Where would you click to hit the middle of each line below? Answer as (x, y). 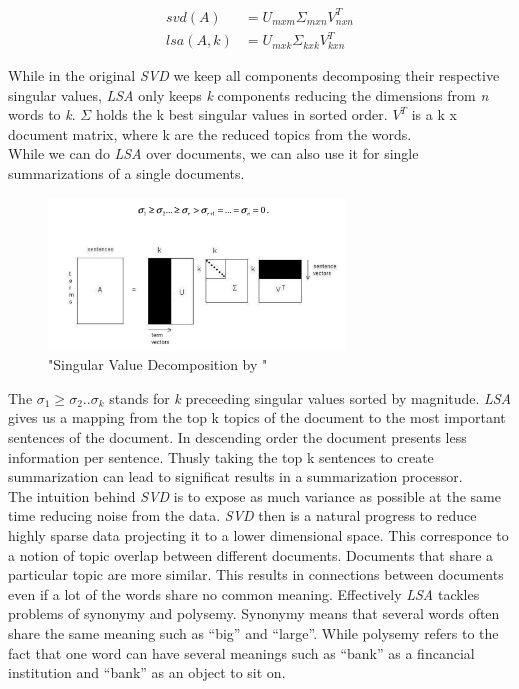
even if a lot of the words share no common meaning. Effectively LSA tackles (244, 593)
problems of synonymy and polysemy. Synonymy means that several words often (254, 613)
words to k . (42, 114)
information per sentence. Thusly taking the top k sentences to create (221, 456)
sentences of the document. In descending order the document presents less (237, 437)
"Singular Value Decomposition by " (158, 364)
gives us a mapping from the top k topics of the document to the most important (257, 417)
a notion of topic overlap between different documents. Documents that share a (251, 554)
